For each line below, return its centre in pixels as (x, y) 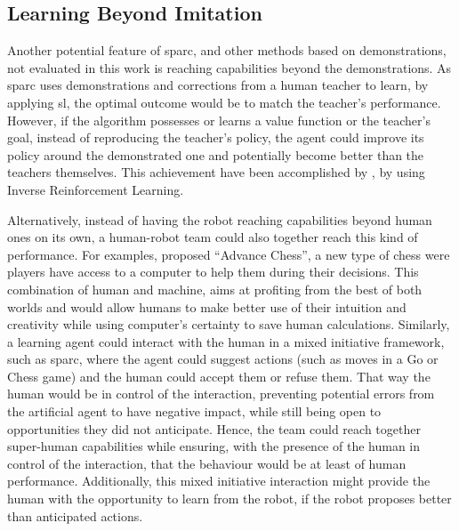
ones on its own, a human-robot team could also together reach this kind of (213, 237)
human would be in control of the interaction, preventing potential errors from (221, 394)
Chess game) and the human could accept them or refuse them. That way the (219, 376)
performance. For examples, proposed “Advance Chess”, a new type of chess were (229, 254)
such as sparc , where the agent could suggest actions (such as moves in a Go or (223, 359)
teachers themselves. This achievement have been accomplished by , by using (216, 172)
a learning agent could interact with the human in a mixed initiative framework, (226, 341)
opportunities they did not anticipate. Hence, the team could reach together (214, 428)
